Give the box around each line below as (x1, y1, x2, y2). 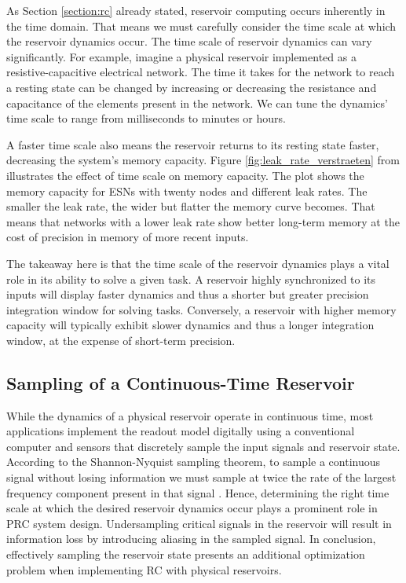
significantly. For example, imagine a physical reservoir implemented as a (6, 48, 357, 64)
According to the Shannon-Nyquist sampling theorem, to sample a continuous (6, 453, 381, 470)
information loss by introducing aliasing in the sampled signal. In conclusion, (6, 530, 376, 547)
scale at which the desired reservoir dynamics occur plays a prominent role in (6, 500, 378, 516)
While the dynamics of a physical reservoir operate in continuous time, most (6, 407, 374, 423)
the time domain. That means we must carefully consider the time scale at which (6, 17, 397, 34)
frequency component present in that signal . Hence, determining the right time (6, 484, 390, 500)
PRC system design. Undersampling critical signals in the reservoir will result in (6, 515, 392, 531)
